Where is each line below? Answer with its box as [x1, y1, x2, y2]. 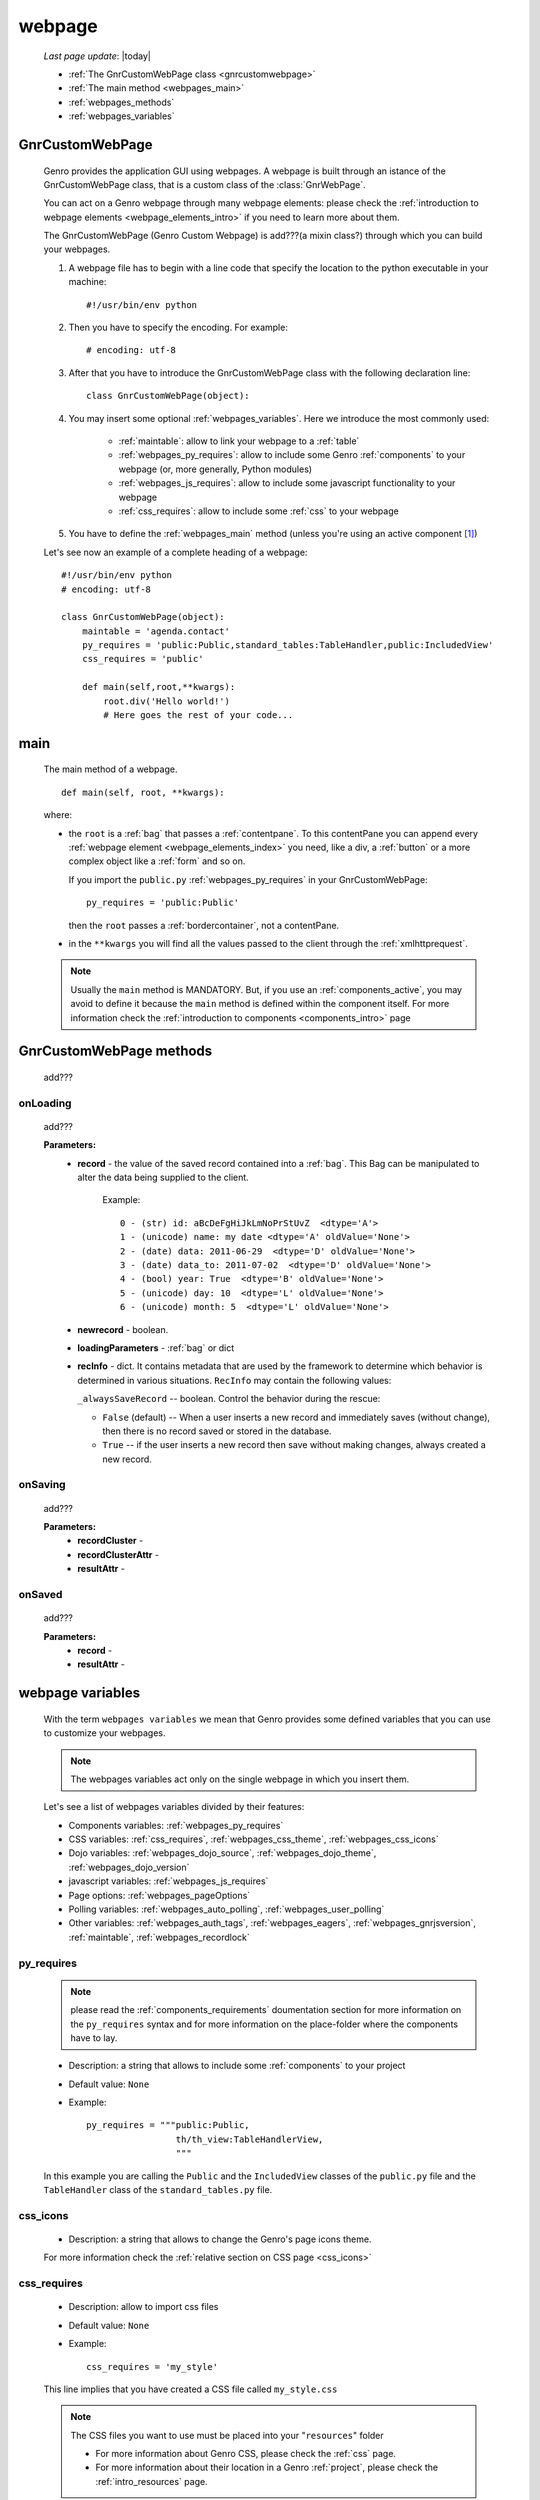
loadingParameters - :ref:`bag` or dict [77, 1341, 235, 1354]
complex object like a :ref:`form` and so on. [68, 855, 246, 867]
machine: [68, 276, 107, 288]
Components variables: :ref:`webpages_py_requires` [68, 1819, 284, 1831]
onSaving [18, 1478, 66, 1492]
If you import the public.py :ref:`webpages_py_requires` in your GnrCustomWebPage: [68, 873, 429, 885]
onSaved [18, 1587, 63, 1601]
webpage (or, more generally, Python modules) [118, 463, 313, 475]
